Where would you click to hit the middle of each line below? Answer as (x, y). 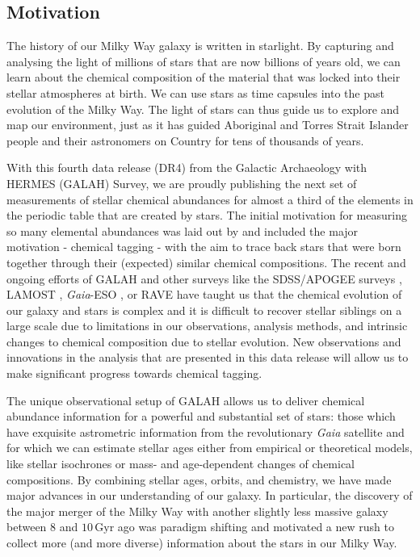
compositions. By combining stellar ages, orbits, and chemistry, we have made (199, 479)
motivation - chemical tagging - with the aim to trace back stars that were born (204, 247)
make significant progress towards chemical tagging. (134, 373)
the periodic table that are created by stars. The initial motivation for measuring (207, 215)
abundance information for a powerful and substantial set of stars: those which (201, 416)
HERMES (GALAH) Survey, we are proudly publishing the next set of (182, 183)
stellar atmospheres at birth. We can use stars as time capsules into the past (195, 92)
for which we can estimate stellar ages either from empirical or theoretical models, (210, 448)
